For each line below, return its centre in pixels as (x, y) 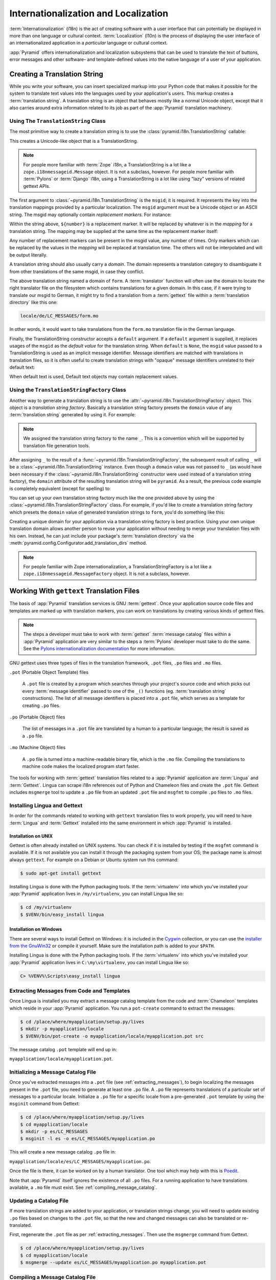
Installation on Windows (36, 929)
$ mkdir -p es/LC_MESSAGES (54, 1132)
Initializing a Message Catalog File (53, 1072)
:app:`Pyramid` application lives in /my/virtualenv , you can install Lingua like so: (97, 894)
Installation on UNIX (31, 836)
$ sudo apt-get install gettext (61, 873)
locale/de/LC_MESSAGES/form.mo (60, 316)
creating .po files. (41, 705)
